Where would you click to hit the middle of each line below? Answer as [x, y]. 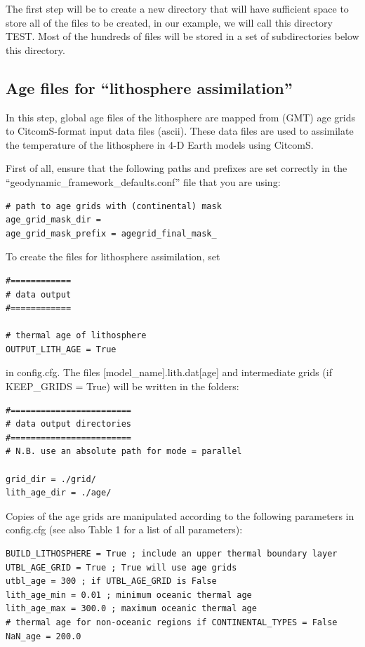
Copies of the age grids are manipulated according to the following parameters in [180, 515]
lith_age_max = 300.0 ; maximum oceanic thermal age [131, 609]
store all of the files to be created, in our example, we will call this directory [169, 22]
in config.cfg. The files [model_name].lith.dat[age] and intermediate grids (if [169, 372]
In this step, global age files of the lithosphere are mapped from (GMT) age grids [181, 117]
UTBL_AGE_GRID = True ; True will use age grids [121, 567]
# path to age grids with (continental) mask [114, 206]
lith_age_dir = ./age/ [59, 493]
